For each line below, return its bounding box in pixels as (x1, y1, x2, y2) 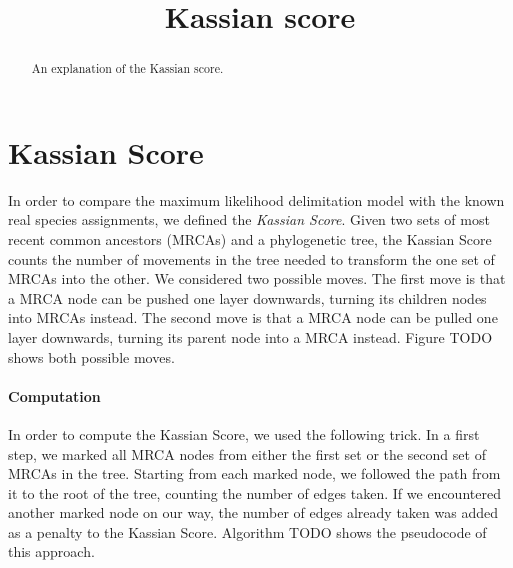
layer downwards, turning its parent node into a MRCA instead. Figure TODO (8, 326, 493, 347)
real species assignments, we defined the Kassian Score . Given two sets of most (8, 209, 490, 230)
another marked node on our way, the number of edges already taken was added (8, 502, 498, 523)
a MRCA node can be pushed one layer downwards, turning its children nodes (8, 287, 487, 308)
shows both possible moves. (8, 346, 175, 367)
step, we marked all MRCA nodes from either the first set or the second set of (8, 443, 486, 464)
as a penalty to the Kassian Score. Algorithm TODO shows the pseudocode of (8, 521, 487, 542)
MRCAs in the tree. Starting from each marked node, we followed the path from (8, 463, 501, 484)
